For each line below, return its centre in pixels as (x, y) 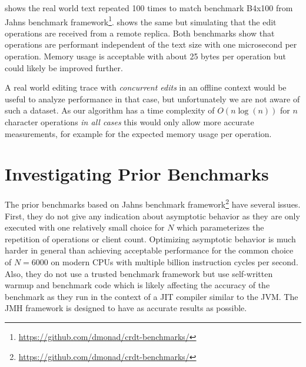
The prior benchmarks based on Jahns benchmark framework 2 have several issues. (153, 203)
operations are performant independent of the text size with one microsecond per (151, 44)
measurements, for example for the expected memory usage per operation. (138, 133)
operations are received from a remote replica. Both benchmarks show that (140, 33)
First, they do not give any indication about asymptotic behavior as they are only (152, 216)
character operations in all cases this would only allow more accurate (129, 122)
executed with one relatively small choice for (85, 227)
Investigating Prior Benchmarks (137, 174)
